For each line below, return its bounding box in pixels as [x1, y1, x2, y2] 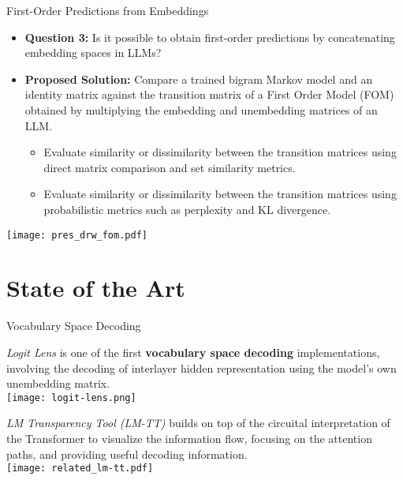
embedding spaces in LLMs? [24, 44, 162, 61]
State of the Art [6, 272, 185, 304]
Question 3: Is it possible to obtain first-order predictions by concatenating [24, 28, 395, 45]
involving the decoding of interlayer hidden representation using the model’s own [6, 359, 397, 376]
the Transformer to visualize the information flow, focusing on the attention [6, 429, 372, 446]
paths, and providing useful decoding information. [6, 445, 248, 462]
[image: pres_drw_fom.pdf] [6, 229, 147, 241]
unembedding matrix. [6, 375, 110, 392]
